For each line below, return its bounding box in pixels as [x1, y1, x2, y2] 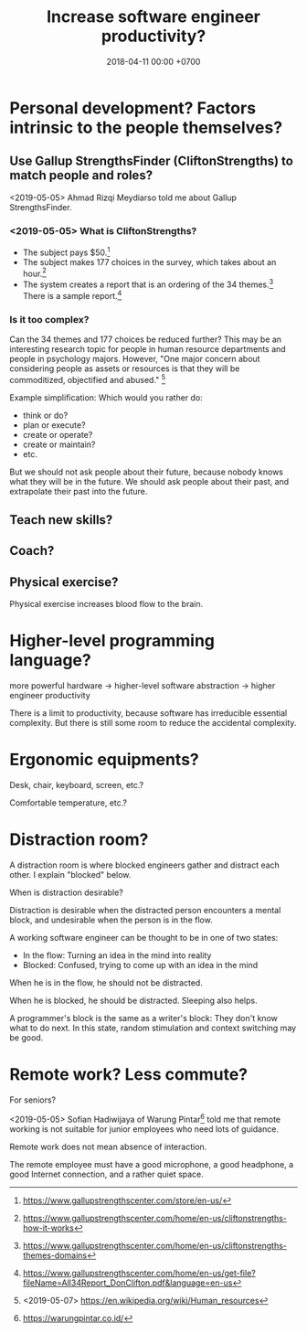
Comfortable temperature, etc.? [9, 797, 128, 808]
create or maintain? [22, 439, 96, 450]
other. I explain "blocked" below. [9, 869, 132, 880]
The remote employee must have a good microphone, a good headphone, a [9, 1158, 294, 1169]
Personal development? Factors [9, 98, 257, 118]
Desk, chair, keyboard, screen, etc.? [9, 780, 144, 791]
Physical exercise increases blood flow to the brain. [9, 599, 204, 610]
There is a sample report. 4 [22, 289, 122, 301]
